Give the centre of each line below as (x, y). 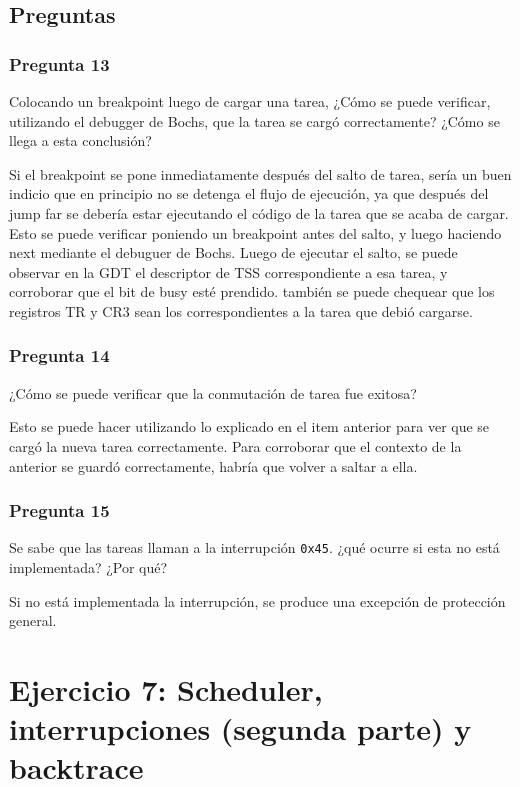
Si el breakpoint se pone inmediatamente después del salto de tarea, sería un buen (260, 173)
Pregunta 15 (59, 510)
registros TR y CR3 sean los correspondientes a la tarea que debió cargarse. (241, 310)
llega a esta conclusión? (80, 140)
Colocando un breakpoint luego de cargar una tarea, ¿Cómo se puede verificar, (250, 101)
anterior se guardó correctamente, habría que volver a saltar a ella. (213, 465)
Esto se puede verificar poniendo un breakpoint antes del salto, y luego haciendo (255, 232)
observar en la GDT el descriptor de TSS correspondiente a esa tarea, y (228, 271)
